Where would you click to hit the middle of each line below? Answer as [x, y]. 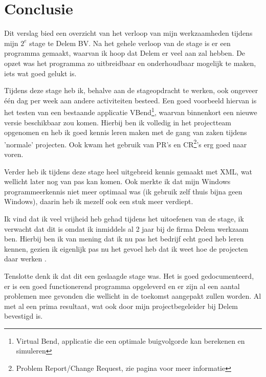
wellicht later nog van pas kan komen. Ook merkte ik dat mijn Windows [117, 181]
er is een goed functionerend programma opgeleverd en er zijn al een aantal [122, 286]
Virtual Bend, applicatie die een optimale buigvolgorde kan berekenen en [130, 340]
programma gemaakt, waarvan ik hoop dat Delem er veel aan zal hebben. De [125, 53]
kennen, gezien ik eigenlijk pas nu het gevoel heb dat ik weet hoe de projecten [126, 248]
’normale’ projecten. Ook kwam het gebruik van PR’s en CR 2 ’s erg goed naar [126, 143]
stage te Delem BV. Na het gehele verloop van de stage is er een [130, 43]
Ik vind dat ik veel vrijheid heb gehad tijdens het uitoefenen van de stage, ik [124, 218]
